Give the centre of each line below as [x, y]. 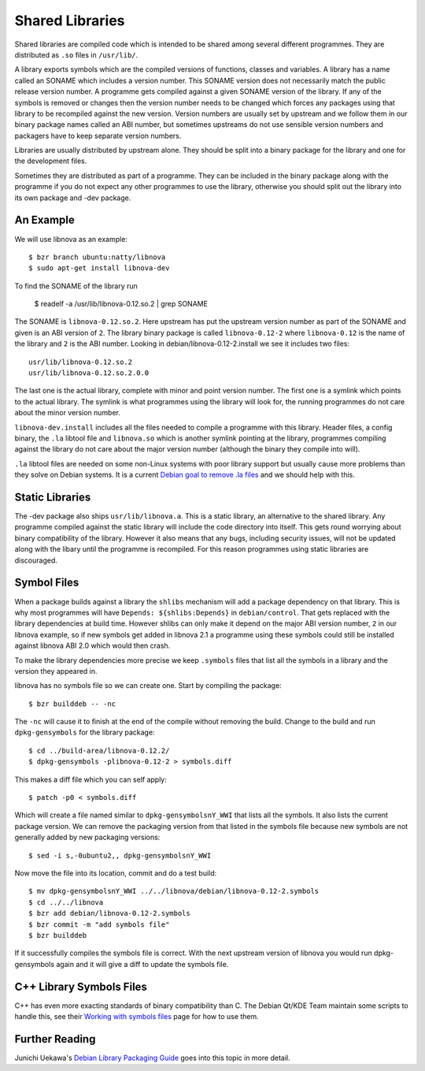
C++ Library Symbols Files [81, 986]
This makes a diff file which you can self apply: [91, 779]
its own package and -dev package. [73, 198]
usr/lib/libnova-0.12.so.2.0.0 [89, 373]
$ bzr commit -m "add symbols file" [99, 924]
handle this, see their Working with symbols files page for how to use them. [137, 1016]
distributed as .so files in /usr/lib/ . [76, 54]
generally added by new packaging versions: [87, 837]
